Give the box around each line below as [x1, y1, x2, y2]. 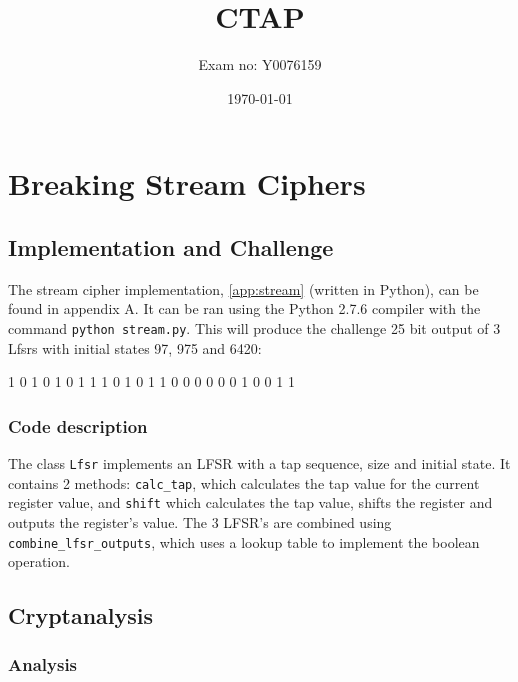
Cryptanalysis [8, 600, 154, 631]
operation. [8, 551, 70, 572]
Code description [8, 413, 148, 438]
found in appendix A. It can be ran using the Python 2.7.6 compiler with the [8, 298, 481, 319]
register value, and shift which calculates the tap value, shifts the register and [8, 492, 493, 513]
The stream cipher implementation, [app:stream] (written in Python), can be [8, 278, 479, 299]
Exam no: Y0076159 [198, 54, 322, 75]
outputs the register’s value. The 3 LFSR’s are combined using [8, 511, 392, 532]
